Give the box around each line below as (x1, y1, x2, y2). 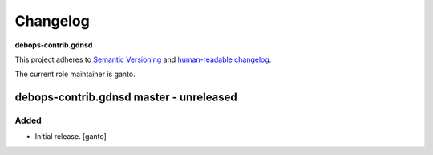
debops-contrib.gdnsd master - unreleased (14, 91, 238, 104)
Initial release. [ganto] (34, 132, 107, 141)
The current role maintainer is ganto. (14, 69, 136, 80)
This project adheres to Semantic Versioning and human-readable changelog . (14, 55, 272, 64)
